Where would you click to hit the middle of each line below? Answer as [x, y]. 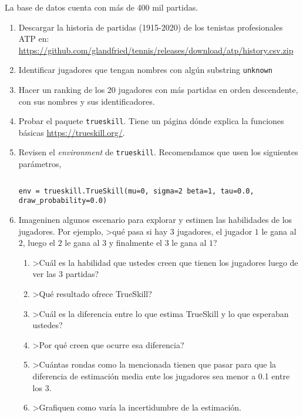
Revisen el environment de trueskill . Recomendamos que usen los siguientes [158, 152]
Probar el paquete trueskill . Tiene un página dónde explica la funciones [151, 121]
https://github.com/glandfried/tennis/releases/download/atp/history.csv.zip [156, 50]
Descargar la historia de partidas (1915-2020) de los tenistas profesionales [151, 27]
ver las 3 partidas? [66, 274]
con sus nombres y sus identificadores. [87, 101]
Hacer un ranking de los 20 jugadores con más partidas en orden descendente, [158, 90]
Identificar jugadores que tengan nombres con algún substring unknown [145, 70]
